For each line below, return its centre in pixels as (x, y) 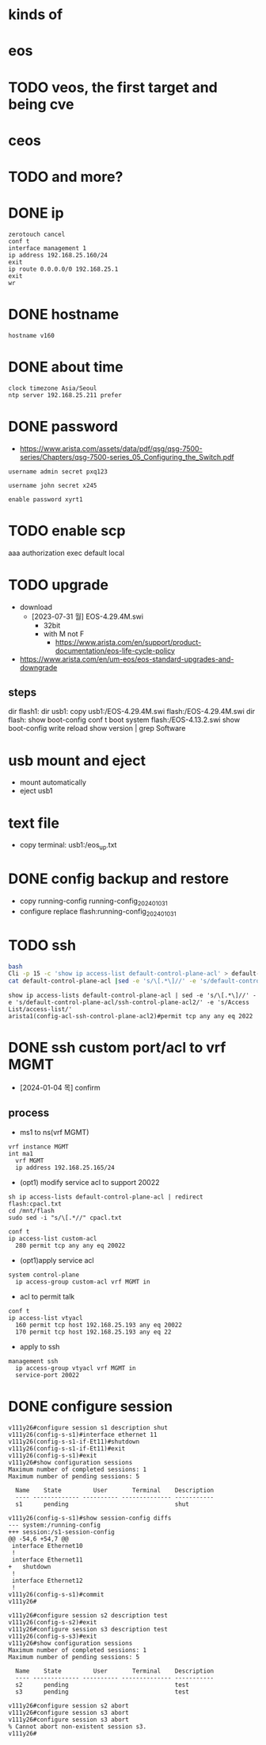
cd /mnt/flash (32, 1210)
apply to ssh (40, 1346)
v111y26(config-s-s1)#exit (53, 1455)
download (36, 607)
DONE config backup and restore (119, 879)
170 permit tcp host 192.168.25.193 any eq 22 (93, 1332)
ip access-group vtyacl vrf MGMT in (76, 1368)
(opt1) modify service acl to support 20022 (89, 1182)
